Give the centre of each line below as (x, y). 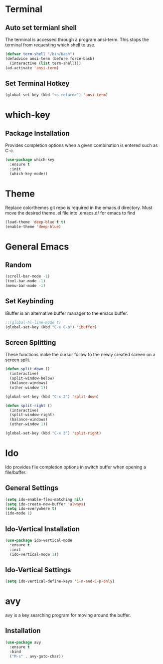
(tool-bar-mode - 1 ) (25, 281)
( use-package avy (23, 642)
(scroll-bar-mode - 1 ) (28, 276)
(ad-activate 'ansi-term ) (32, 68)
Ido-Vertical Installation (43, 529)
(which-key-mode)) (29, 174)
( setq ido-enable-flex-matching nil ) (44, 499)
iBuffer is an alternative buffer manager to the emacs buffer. (67, 313)
